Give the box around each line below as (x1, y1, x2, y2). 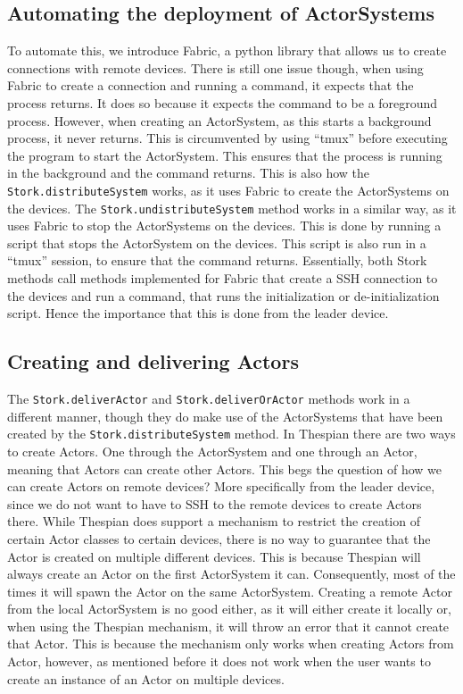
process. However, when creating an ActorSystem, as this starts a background (7, 111, 432, 130)
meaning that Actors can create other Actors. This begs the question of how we (7, 459, 442, 478)
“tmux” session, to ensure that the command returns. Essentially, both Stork (7, 251, 427, 270)
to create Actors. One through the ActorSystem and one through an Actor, (7, 441, 418, 460)
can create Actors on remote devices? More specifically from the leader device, (7, 477, 435, 496)
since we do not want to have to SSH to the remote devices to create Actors (7, 494, 422, 513)
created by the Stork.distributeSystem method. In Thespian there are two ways (7, 424, 456, 443)
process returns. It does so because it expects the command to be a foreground (7, 93, 438, 112)
